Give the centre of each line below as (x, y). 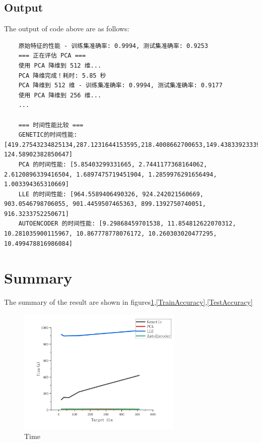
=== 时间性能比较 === (51, 125)
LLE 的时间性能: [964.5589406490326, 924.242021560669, (111, 194)
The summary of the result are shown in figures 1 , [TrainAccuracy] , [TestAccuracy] (128, 302)
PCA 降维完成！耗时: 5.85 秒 (62, 75)
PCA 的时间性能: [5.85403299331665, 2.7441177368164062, (113, 164)
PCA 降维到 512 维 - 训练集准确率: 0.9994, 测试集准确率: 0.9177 (120, 86)
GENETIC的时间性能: (48, 135)
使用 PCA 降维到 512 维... (60, 65)
